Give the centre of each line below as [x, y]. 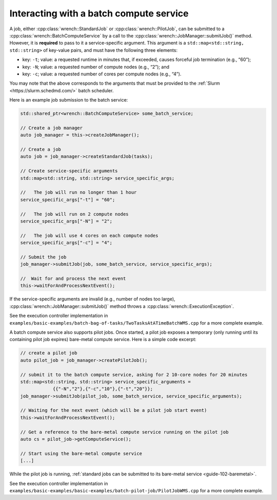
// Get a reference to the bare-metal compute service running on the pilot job [124, 432]
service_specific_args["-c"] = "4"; [66, 243]
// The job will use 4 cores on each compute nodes [89, 235]
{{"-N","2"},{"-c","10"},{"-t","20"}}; [103, 389]
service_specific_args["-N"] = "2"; [66, 221]
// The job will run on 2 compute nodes [74, 214]
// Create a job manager [52, 128]
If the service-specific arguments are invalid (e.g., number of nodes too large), [92, 299]
